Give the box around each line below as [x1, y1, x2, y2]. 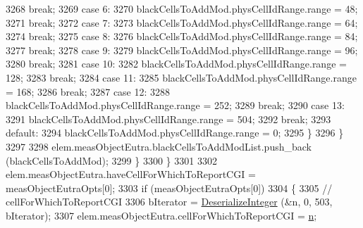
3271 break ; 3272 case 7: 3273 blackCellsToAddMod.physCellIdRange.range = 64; [6, 15, 358, 30]
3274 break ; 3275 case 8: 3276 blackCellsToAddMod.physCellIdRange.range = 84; [6, 29, 358, 44]
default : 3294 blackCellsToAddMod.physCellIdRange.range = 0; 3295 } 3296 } [6, 125, 344, 140]
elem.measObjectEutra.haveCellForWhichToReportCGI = [6, 167, 256, 182]
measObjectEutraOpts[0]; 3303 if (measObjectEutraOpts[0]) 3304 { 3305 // [6, 180, 333, 195]
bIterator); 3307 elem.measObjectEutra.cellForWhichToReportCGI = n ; [6, 208, 317, 222]
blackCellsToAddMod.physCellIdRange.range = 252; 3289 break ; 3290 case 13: [6, 98, 345, 113]
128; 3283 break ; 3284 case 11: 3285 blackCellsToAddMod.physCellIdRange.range [6, 70, 357, 84]
